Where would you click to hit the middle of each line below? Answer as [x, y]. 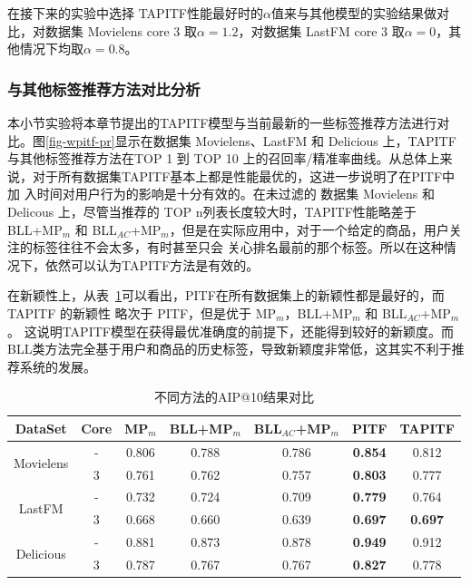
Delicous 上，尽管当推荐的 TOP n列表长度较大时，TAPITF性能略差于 [212, 211]
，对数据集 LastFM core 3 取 [321, 30]
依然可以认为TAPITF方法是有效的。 [152, 264]
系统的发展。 [58, 366]
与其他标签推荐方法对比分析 [104, 88]
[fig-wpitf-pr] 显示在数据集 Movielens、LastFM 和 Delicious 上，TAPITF [251, 140]
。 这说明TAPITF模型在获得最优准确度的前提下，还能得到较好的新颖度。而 [231, 331]
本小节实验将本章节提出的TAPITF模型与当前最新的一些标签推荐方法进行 [222, 122]
